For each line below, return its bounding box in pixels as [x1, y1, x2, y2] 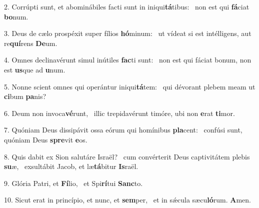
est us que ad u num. [4, 64, 65, 74]
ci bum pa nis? [4, 91, 46, 101]
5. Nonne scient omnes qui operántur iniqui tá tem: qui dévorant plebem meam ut [4, 81, 255, 91]
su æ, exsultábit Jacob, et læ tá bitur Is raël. [4, 161, 138, 171]
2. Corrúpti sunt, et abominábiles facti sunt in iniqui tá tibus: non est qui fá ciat [4, 1, 249, 11]
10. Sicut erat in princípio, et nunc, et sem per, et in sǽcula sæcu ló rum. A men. [4, 194, 251, 205]
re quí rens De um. [4, 37, 57, 48]
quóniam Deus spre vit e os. [4, 134, 87, 144]
